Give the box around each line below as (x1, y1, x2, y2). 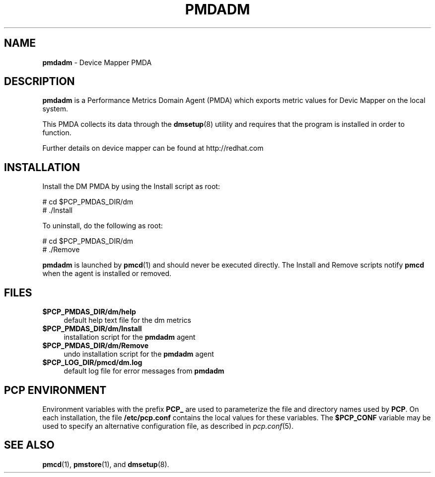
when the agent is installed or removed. (42, 269, 172, 278)
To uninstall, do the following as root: (42, 221, 163, 230)
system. (42, 104, 68, 113)
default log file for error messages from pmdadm (64, 367, 224, 376)
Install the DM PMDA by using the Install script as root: (42, 182, 220, 191)
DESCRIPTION (4, 75, 75, 88)
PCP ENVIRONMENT (4, 383, 107, 396)
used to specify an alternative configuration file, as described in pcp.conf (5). (42, 421, 293, 430)
